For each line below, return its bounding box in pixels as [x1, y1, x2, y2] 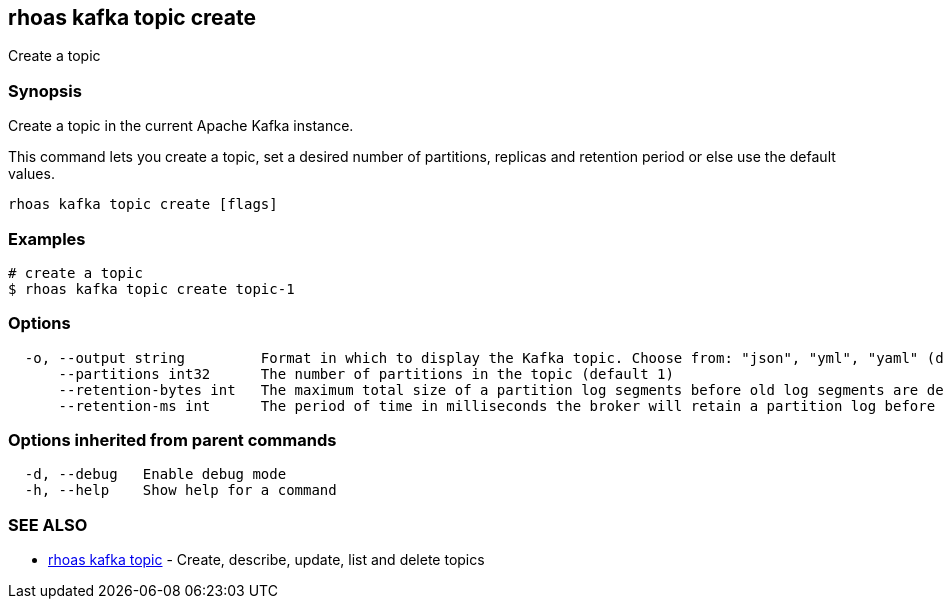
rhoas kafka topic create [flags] [8, 196, 278, 213]
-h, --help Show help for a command [24, 482, 337, 499]
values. [8, 165, 55, 183]
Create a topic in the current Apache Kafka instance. [8, 117, 354, 135]
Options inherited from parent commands [8, 430, 337, 451]
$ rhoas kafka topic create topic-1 [8, 280, 295, 297]
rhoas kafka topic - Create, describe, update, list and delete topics [48, 551, 485, 569]
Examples [8, 228, 86, 249]
